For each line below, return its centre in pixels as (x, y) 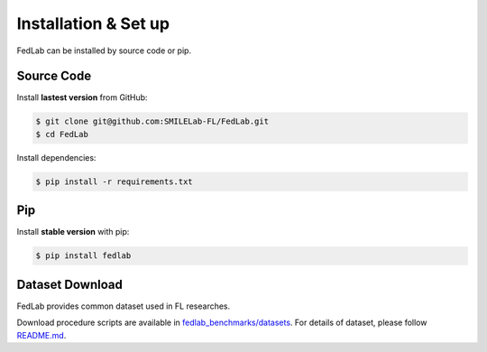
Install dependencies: (56, 157)
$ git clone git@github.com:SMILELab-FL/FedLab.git (152, 121)
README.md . (41, 335)
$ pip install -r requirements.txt (114, 181)
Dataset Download (70, 284)
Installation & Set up (93, 23)
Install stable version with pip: (73, 232)
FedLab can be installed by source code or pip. (104, 51)
